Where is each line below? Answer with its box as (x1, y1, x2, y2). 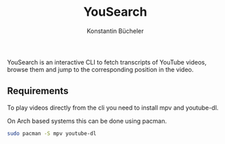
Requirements (7, 85, 69, 97)
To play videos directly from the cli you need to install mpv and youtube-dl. (7, 104, 219, 112)
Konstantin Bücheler (86, 27, 144, 35)
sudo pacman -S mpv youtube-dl (7, 130, 97, 137)
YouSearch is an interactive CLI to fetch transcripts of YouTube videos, (7, 58, 207, 66)
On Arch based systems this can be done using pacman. (7, 117, 167, 125)
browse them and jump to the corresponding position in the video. (7, 65, 194, 73)
